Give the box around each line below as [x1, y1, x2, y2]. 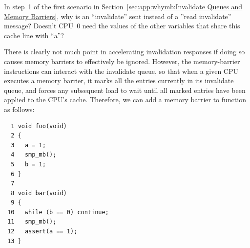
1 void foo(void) [11, 122, 67, 130]
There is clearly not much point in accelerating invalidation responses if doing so [4, 46, 245, 57]
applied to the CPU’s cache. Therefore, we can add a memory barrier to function [4, 94, 246, 105]
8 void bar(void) [11, 189, 67, 197]
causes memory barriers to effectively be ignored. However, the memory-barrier [4, 56, 240, 66]
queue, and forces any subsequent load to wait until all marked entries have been [4, 85, 246, 95]
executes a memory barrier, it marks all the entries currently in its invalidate [4, 75, 234, 86]
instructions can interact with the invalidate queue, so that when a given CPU [4, 66, 239, 76]
